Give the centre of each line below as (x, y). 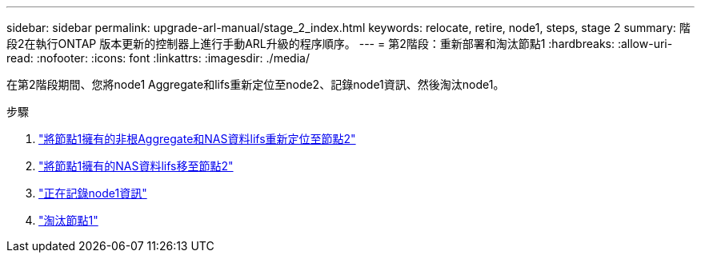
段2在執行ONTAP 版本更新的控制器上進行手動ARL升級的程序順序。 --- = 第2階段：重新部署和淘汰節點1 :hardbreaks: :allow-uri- (340, 44)
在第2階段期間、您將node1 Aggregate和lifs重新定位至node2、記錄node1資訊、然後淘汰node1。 (256, 84)
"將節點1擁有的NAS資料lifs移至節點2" (136, 166)
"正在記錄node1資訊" (93, 193)
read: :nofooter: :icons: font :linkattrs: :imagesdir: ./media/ (158, 58)
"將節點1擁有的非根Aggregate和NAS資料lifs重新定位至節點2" (197, 139)
